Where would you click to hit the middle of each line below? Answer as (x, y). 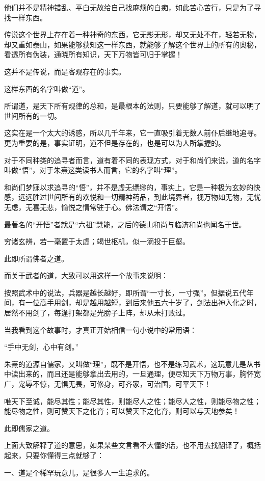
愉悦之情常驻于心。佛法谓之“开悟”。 (122, 207)
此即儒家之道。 (29, 428)
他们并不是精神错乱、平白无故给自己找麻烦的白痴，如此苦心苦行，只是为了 (129, 7)
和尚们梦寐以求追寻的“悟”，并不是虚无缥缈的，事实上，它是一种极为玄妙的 (129, 187)
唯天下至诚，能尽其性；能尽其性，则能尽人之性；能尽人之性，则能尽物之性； (132, 401)
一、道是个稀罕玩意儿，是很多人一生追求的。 (79, 472)
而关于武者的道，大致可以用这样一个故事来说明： (86, 275)
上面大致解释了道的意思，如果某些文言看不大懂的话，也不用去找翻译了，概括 (132, 445)
